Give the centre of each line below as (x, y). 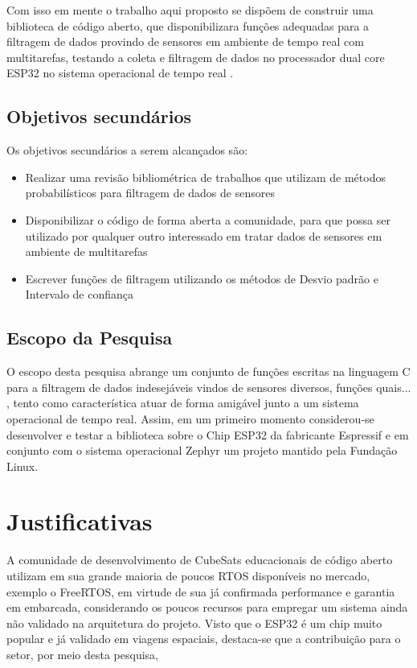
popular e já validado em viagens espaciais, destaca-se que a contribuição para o (204, 639)
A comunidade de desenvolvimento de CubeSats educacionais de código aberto (200, 560)
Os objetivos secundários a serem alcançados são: (127, 150)
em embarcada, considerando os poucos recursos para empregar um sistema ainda (207, 607)
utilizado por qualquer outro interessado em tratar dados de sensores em (204, 235)
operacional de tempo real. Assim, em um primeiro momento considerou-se (190, 418)
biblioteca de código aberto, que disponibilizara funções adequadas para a (188, 25)
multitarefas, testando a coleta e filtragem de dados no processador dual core (196, 57)
